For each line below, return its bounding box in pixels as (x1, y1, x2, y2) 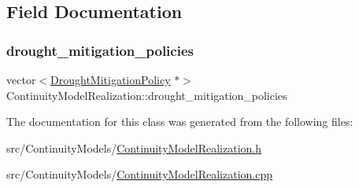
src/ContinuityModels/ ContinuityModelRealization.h (6, 139, 262, 156)
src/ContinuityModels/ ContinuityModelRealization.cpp (6, 166, 273, 182)
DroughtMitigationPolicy (50, 72, 171, 87)
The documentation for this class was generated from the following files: (6, 113, 353, 130)
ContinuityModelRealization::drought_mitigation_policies (6, 87, 287, 103)
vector (6, 72, 36, 87)
